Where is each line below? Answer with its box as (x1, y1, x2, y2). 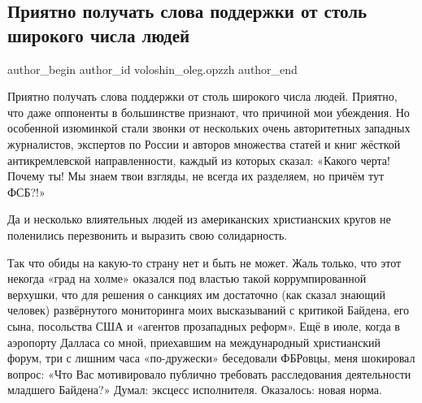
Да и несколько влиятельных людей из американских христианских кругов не (7, 210, 391, 227)
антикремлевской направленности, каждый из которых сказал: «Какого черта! (7, 151, 390, 168)
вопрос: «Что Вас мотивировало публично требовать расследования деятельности (7, 365, 411, 382)
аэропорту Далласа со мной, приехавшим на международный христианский (7, 333, 381, 350)
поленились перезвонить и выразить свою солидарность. (7, 226, 288, 243)
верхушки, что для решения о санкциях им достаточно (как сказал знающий (7, 285, 385, 302)
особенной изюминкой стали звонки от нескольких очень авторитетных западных (7, 119, 411, 136)
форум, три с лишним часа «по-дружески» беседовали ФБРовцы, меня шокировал (7, 349, 415, 366)
